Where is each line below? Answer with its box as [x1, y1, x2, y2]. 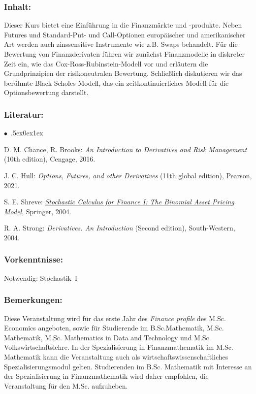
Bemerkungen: [4, 294, 63, 306]
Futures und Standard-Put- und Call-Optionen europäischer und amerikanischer [4, 29, 246, 39]
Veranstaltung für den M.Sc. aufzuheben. [4, 380, 128, 391]
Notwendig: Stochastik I [4, 272, 78, 283]
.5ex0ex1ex [11, 128, 43, 138]
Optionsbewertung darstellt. [4, 87, 89, 98]
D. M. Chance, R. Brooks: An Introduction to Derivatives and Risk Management [4, 144, 247, 154]
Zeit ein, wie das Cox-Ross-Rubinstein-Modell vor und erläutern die [4, 58, 208, 68]
